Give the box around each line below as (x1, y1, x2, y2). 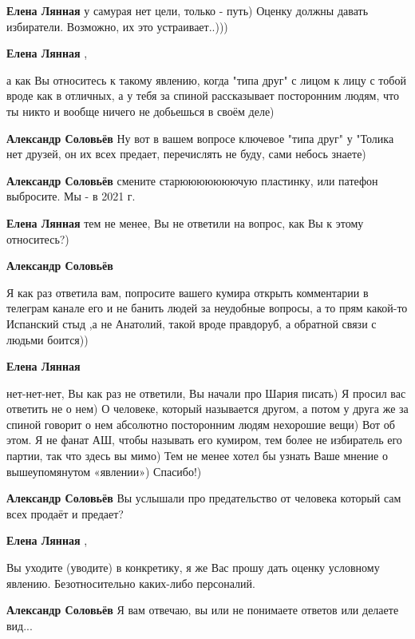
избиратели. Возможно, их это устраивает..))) (6, 18, 228, 34)
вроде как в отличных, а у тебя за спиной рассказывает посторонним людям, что (6, 87, 399, 104)
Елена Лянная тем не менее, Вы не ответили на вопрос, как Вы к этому (6, 214, 364, 231)
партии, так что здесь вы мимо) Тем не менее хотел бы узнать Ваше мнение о (6, 447, 388, 464)
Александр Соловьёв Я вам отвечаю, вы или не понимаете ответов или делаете (6, 601, 399, 618)
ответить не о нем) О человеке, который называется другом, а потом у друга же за (6, 400, 409, 417)
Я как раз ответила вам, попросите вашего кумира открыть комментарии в (6, 284, 369, 300)
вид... (6, 617, 33, 633)
